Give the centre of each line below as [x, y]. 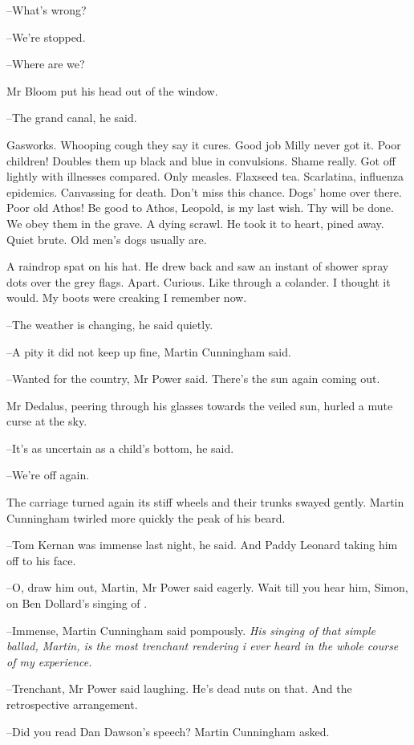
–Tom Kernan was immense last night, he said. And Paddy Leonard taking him [202, 545]
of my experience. [49, 661]
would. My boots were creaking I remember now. [127, 297]
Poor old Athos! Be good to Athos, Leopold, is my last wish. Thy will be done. [200, 208]
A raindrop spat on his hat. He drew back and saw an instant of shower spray [198, 266]
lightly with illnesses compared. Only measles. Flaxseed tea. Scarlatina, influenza [205, 176]
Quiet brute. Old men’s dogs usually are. [107, 239]
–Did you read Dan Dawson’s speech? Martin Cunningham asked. [168, 731]
